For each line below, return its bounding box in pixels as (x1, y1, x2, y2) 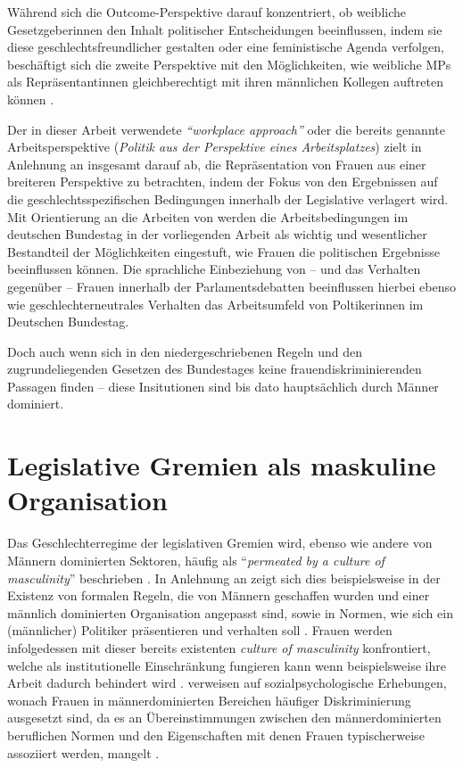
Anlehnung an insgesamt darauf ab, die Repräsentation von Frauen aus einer (7, 154, 426, 173)
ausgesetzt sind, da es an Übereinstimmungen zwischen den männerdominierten (7, 708, 442, 727)
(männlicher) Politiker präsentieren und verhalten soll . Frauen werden (7, 621, 393, 640)
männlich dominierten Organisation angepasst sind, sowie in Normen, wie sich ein (7, 603, 453, 622)
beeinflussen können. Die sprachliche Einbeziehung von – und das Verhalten (7, 260, 421, 278)
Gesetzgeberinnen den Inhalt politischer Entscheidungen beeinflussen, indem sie (7, 20, 442, 38)
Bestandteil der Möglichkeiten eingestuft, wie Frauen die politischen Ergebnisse (7, 242, 440, 260)
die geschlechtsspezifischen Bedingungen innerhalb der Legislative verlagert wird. (7, 189, 449, 208)
